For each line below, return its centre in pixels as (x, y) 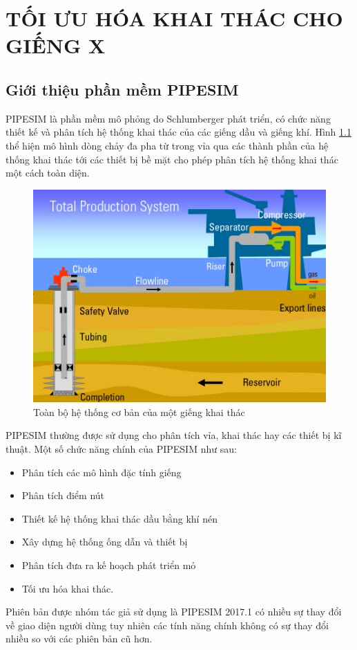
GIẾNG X (56, 45)
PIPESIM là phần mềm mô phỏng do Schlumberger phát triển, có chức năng (168, 118)
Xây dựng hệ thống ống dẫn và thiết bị (105, 542)
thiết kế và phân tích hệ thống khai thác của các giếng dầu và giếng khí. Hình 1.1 (178, 132)
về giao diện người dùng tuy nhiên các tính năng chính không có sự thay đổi (167, 625)
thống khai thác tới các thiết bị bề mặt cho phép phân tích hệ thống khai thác (172, 159)
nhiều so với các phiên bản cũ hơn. (79, 639)
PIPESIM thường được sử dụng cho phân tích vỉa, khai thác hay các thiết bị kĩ (174, 435)
